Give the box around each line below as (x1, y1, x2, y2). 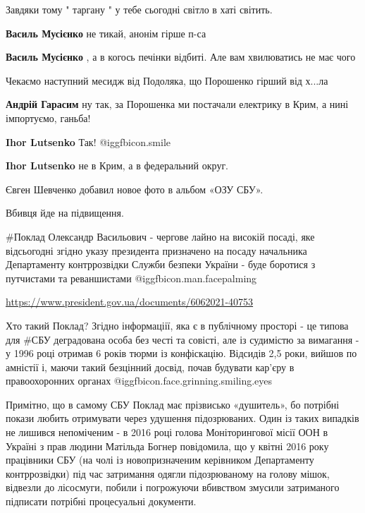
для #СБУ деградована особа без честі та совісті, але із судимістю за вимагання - (6, 332, 359, 346)
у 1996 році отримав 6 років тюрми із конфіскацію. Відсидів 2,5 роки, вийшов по (6, 346, 357, 361)
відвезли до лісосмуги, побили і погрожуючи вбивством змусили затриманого (6, 480, 340, 495)
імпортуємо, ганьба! (6, 110, 91, 125)
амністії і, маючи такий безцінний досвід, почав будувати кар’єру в (6, 359, 295, 374)
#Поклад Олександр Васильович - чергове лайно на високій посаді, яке (6, 229, 315, 243)
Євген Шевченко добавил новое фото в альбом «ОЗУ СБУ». (6, 181, 264, 196)
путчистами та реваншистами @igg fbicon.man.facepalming (6, 270, 257, 285)
